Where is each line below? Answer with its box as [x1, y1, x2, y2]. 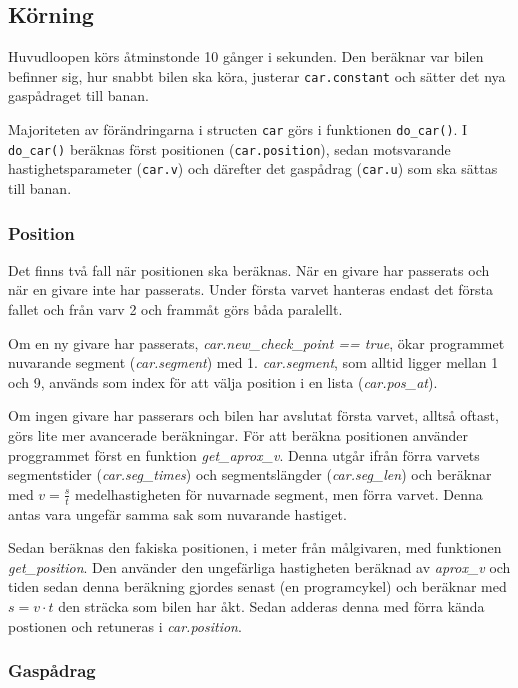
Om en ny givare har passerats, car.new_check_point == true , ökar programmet [8, 332, 505, 353]
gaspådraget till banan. [8, 85, 149, 106]
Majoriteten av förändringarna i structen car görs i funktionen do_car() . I [8, 119, 468, 140]
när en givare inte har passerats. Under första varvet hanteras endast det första [8, 279, 494, 300]
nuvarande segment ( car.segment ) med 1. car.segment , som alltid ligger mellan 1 [8, 352, 499, 373]
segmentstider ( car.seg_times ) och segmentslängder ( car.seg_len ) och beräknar [8, 464, 492, 485]
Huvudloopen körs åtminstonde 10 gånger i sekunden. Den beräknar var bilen [8, 46, 484, 67]
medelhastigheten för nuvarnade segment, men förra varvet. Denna [75, 483, 483, 504]
